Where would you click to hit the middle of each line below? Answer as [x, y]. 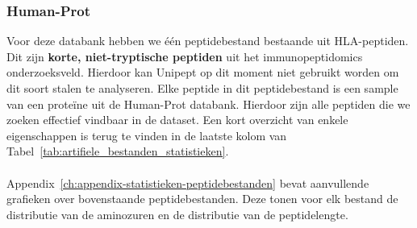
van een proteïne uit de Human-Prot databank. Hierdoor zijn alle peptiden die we [208, 104]
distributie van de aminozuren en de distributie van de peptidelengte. [177, 214]
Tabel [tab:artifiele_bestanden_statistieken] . [118, 151]
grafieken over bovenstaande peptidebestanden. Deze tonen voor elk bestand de [202, 199]
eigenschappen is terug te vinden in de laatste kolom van [147, 135]
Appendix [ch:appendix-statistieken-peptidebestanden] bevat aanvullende [188, 182]
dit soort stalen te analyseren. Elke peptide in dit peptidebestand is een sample [202, 88]
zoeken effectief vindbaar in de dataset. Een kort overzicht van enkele [177, 120]
